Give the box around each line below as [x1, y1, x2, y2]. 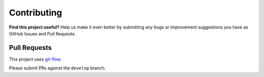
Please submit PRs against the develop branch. [9, 65, 106, 71]
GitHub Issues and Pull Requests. [9, 31, 76, 36]
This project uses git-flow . [9, 56, 62, 62]
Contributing [9, 7, 62, 18]
